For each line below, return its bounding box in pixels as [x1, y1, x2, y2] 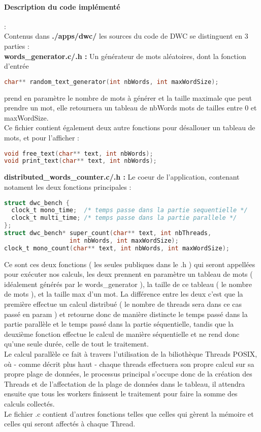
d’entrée [4, 61, 29, 71]
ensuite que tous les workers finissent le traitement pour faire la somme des [4, 388, 238, 399]
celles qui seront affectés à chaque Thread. [4, 418, 136, 429]
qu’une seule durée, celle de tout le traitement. [4, 338, 149, 349]
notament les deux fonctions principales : [4, 181, 132, 192]
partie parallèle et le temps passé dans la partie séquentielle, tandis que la [4, 319, 234, 329]
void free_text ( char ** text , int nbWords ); [4, 150, 153, 157]
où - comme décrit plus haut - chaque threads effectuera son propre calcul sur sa [4, 358, 254, 369]
